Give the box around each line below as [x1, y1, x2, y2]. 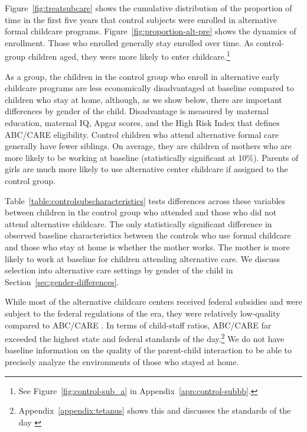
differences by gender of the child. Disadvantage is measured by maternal [5, 105, 269, 117]
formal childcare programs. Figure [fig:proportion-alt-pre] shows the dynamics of [5, 25, 296, 37]
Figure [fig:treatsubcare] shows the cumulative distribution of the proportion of [5, 2, 292, 14]
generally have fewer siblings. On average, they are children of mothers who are [5, 140, 292, 152]
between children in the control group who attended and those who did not [5, 206, 277, 218]
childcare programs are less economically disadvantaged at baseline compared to [5, 82, 294, 94]
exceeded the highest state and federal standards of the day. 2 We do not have [5, 331, 285, 344]
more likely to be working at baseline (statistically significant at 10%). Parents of [5, 151, 299, 163]
